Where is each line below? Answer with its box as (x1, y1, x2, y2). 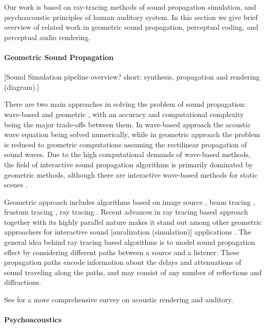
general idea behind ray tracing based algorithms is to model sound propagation (4, 237, 255, 247)
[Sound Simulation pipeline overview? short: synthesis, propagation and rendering (4, 71, 260, 82)
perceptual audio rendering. (4, 31, 91, 42)
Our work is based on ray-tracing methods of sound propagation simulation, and (4, 2, 256, 12)
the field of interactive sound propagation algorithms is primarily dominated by (4, 159, 253, 169)
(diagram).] (4, 81, 39, 92)
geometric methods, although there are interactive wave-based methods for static (4, 169, 258, 180)
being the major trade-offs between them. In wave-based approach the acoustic (4, 119, 251, 129)
